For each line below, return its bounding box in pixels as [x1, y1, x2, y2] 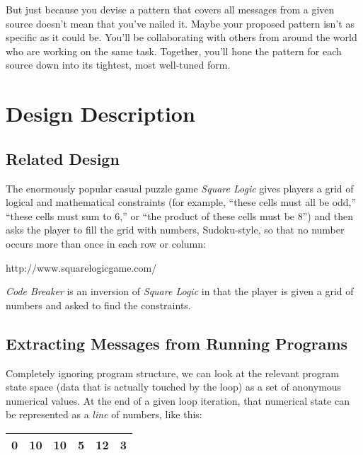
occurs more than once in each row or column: [6, 236, 206, 250]
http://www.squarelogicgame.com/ [6, 260, 157, 275]
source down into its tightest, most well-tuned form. [6, 57, 231, 72]
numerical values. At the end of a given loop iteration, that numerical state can [6, 393, 350, 408]
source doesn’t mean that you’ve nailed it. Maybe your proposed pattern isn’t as [6, 16, 355, 30]
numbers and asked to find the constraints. [6, 297, 191, 312]
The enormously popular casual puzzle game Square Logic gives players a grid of [6, 180, 354, 195]
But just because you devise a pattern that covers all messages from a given [6, 2, 335, 16]
